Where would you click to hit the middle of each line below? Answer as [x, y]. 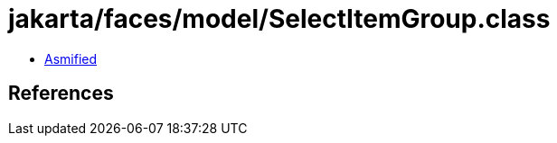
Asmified [71, 58]
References [61, 94]
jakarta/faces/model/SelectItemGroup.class [279, 19]
